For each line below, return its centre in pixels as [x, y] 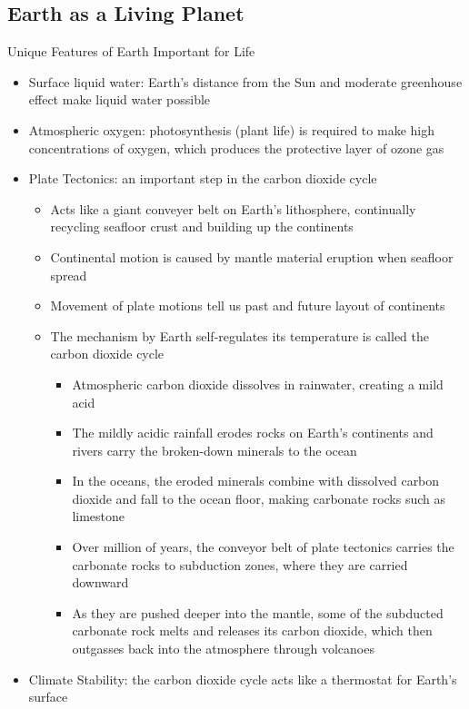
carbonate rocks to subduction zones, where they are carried [240, 564]
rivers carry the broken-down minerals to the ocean [215, 450]
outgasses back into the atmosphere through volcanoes [223, 649]
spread [69, 275]
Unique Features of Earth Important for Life [131, 51]
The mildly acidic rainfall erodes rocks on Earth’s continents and [253, 433]
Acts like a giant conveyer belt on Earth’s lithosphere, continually [233, 208]
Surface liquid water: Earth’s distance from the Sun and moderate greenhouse [245, 81]
